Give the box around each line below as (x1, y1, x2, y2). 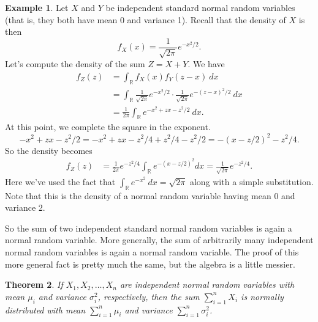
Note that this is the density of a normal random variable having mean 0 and (5, 189, 295, 202)
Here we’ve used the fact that (5, 175, 116, 188)
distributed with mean (5, 303, 86, 316)
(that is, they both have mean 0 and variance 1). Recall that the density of (5, 13, 286, 26)
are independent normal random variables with (119, 278, 295, 291)
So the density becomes (5, 144, 93, 156)
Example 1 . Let (5, 1, 69, 13)
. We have (187, 57, 225, 70)
